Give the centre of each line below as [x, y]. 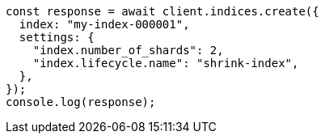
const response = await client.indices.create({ [162, 11]
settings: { [57, 37]
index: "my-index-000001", [104, 24]
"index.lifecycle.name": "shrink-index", [166, 63]
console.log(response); [81, 102]
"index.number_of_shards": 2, [128, 50]
